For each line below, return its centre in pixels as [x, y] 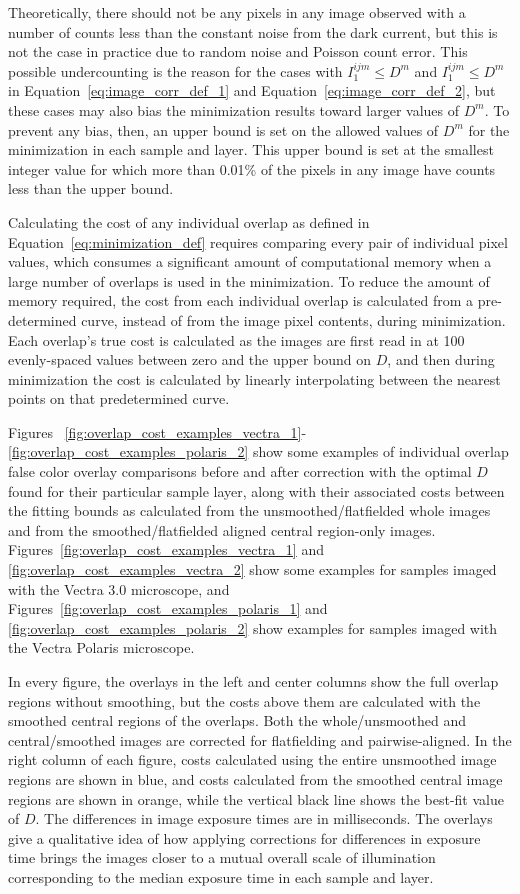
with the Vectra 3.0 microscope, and [119, 588]
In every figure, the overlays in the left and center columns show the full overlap [253, 681]
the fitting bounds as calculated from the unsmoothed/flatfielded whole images [249, 510]
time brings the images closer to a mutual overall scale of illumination [222, 857]
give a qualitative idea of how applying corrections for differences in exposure [244, 837]
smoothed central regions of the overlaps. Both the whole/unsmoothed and [237, 720]
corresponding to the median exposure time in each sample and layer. [221, 876]
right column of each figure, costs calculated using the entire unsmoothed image [252, 759]
